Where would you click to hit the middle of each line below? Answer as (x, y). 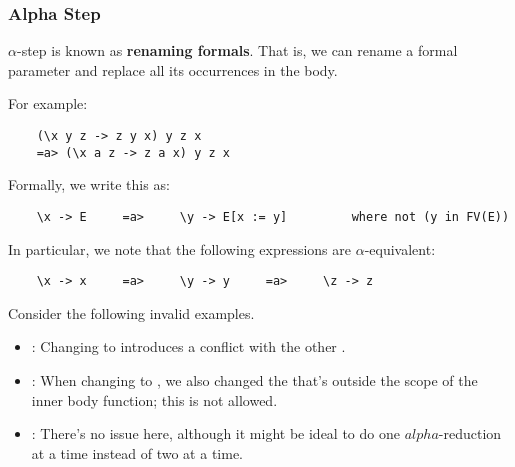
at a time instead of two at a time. (137, 452)
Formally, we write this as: (89, 184)
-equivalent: (400, 248)
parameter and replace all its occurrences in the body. (173, 69)
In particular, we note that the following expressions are (179, 248)
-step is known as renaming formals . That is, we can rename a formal (237, 50)
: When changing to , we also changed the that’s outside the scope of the (254, 380)
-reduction (470, 433)
